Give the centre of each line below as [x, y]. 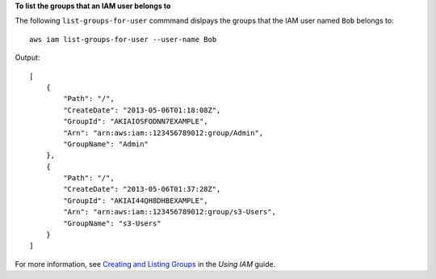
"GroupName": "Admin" [106, 144]
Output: [27, 57]
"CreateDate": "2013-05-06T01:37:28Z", [142, 189]
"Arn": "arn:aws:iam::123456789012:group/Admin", [163, 133]
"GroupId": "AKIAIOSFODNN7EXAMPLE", [136, 122]
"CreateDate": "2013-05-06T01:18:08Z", [142, 110]
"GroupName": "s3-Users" [112, 223]
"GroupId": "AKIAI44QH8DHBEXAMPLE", [136, 201]
